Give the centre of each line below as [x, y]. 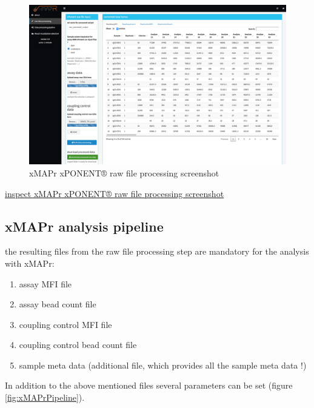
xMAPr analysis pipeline [84, 226]
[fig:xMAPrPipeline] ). [45, 397]
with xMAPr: [30, 263]
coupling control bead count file [78, 345]
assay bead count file [58, 304]
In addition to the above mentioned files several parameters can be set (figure [149, 385]
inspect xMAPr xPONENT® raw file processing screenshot [115, 193]
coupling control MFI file [65, 324]
